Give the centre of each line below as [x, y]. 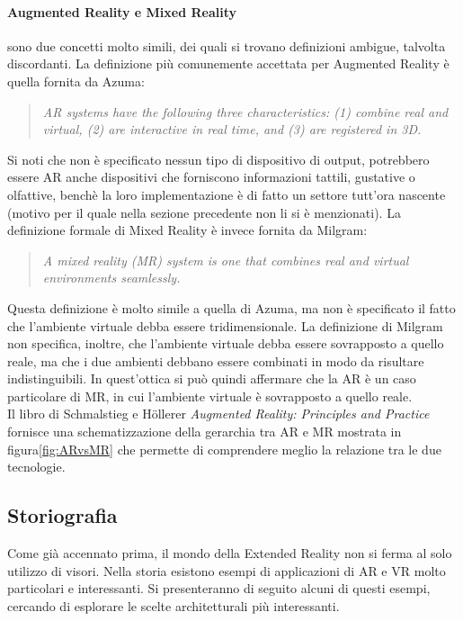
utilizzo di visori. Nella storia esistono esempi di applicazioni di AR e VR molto [227, 570]
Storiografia [62, 515]
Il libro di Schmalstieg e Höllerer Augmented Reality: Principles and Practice [218, 414]
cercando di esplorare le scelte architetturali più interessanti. [174, 605]
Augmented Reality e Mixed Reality [122, 11]
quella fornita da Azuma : [76, 81]
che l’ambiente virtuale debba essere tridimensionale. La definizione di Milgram [225, 325]
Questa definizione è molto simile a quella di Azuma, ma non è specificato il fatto [231, 307]
